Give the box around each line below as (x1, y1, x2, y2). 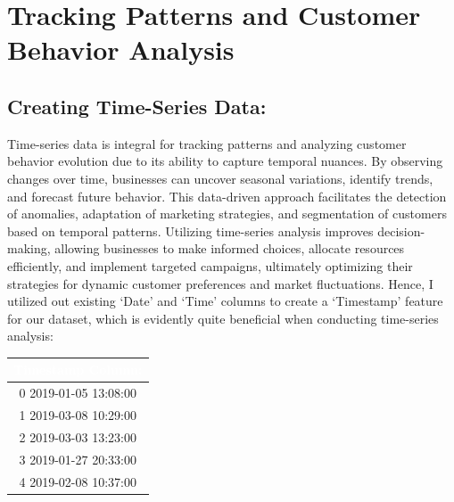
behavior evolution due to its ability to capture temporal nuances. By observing (7, 152, 443, 170)
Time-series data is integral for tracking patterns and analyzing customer (7, 134, 407, 152)
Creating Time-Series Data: (7, 92, 267, 119)
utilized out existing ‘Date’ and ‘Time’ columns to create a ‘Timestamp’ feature (7, 292, 443, 310)
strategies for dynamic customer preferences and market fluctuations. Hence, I (7, 274, 433, 292)
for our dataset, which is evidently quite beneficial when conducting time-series (7, 309, 439, 327)
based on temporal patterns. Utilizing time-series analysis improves (7, 221, 374, 240)
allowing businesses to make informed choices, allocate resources (54, 239, 405, 258)
